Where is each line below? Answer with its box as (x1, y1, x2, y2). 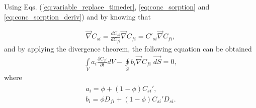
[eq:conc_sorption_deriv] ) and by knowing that (4, 11, 151, 21)
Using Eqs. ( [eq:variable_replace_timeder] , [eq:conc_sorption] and (4, 1, 210, 11)
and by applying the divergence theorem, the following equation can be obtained (4, 43, 252, 53)
